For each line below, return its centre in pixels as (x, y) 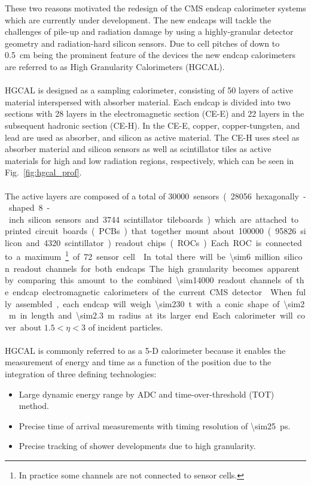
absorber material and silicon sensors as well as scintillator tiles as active (138, 149)
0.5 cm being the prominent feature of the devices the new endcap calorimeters (150, 55)
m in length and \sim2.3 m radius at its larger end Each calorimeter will (151, 315)
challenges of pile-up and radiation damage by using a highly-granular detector (149, 31)
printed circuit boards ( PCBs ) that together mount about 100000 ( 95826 (151, 231)
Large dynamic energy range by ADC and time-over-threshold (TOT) (147, 394)
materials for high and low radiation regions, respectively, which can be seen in (150, 160)
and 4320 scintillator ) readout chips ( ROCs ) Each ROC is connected (164, 242)
